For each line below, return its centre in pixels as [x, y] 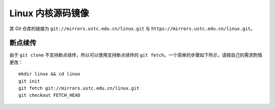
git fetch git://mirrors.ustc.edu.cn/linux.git [79, 88]
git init [29, 81]
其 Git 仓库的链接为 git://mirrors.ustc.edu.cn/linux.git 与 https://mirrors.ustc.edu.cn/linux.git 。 [132, 29]
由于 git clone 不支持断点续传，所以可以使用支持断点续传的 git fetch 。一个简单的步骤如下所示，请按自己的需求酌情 [136, 55]
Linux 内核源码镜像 [49, 13]
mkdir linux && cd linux [49, 74]
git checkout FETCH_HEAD [49, 95]
